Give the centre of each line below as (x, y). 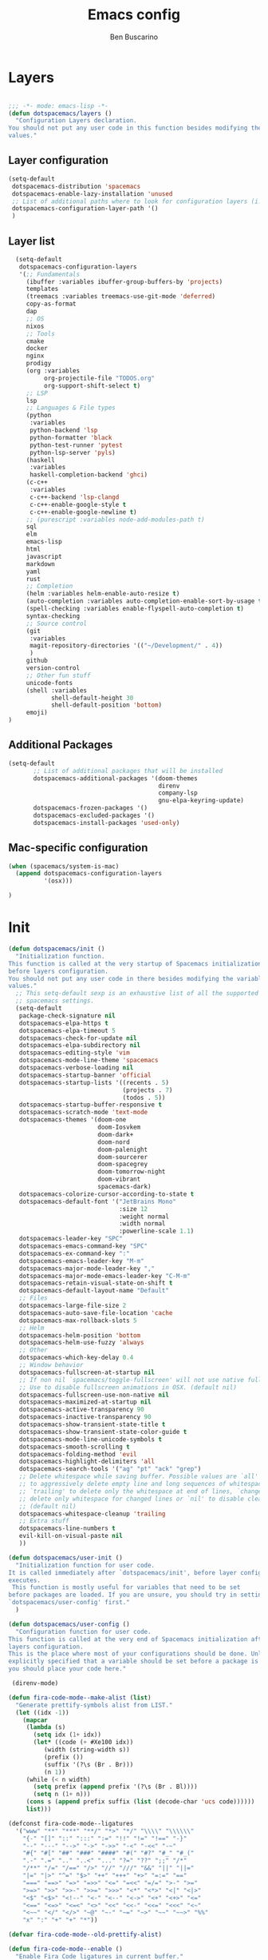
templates (42, 289)
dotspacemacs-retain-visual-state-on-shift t (96, 1283)
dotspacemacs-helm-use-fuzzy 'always (82, 1343)
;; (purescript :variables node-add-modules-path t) (115, 520)
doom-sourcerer (122, 1157)
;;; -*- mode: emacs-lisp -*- (59, 106)
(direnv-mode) (35, 1683)
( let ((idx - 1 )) (42, 1712)
